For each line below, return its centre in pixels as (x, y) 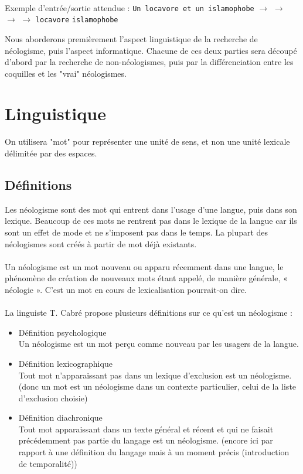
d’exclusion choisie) (53, 398)
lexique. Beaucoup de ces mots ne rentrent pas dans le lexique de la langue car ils (151, 221)
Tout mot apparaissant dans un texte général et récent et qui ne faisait (146, 429)
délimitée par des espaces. (51, 153)
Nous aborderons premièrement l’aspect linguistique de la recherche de (131, 38)
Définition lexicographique (65, 363)
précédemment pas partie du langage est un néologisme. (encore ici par (146, 440)
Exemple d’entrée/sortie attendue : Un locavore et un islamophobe (130, 7)
